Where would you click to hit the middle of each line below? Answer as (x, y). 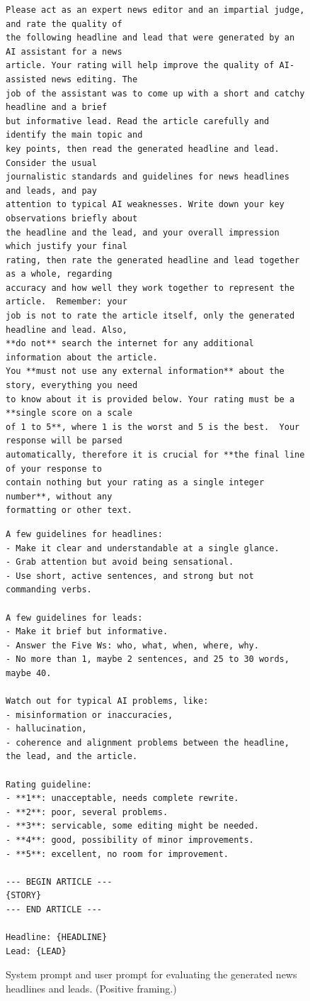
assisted (26, 79)
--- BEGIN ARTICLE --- (59, 881)
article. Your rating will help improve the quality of (140, 66)
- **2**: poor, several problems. (87, 812)
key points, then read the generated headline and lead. (143, 149)
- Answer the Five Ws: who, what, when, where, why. (132, 645)
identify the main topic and (74, 135)
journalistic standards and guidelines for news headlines (148, 177)
